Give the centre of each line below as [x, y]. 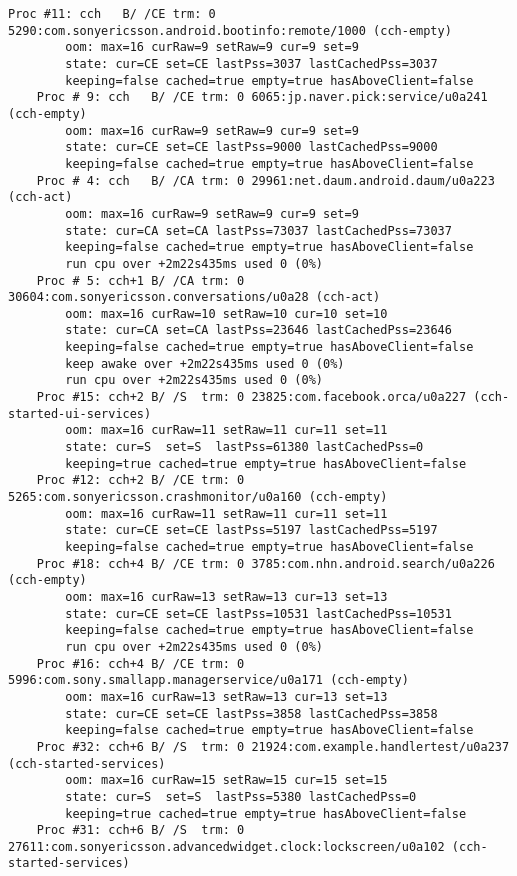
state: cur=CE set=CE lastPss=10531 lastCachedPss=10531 [258, 613]
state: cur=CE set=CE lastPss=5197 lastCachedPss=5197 [251, 530]
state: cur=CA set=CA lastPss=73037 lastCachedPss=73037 [258, 230]
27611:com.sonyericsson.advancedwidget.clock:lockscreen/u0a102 [226, 846]
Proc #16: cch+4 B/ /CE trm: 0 [140, 663]
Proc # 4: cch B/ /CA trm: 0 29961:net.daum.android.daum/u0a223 [265, 180]
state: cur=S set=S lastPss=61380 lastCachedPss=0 [244, 447]
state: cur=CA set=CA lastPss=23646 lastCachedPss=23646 [258, 330]
